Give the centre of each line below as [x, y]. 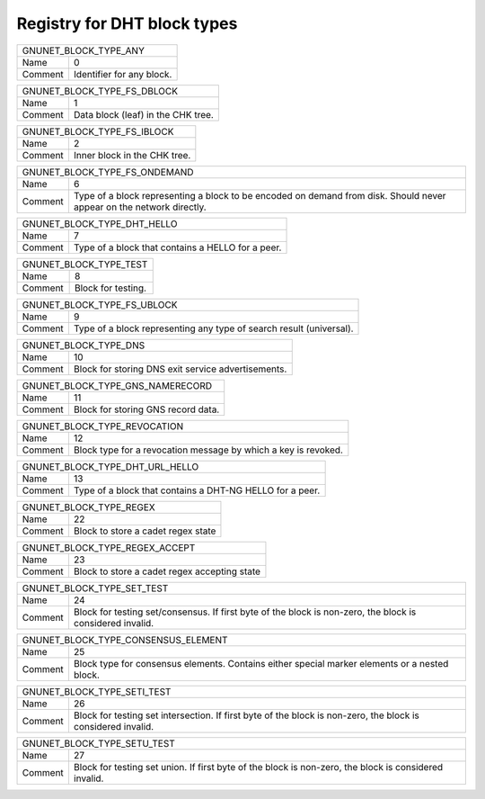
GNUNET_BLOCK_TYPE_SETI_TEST [97, 691]
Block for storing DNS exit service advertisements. [180, 369]
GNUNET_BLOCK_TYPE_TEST [85, 264]
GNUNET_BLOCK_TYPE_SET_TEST [95, 588]
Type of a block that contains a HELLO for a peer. [177, 247]
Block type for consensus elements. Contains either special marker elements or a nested [261, 663]
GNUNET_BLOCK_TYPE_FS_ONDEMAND [108, 172]
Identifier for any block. [123, 74]
